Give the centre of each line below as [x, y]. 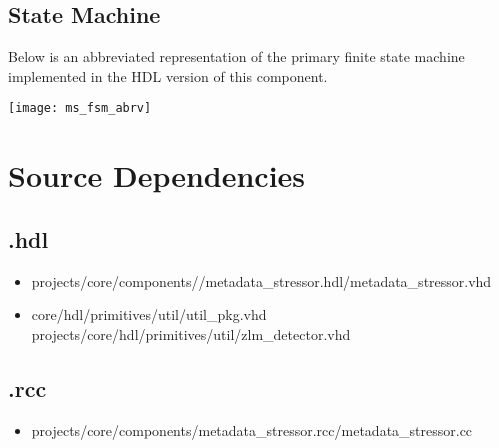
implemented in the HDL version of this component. [168, 75]
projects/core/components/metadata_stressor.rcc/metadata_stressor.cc [252, 429]
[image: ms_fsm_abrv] [80, 108]
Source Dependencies [157, 175]
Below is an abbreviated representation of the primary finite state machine [236, 56]
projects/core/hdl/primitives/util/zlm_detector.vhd [191, 333]
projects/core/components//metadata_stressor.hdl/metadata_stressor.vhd [261, 280]
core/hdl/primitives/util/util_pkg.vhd [149, 314]
